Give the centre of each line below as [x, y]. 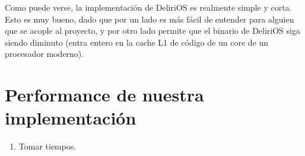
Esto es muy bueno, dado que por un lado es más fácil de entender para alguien [150, 19]
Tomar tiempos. [47, 146]
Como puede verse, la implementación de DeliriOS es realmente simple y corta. [148, 7]
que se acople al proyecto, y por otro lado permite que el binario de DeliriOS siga [152, 31]
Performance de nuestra [104, 95]
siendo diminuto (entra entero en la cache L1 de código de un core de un [137, 42]
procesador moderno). [45, 54]
